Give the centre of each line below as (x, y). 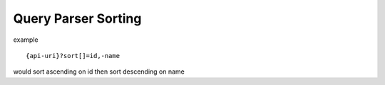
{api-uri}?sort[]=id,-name (73, 56)
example (26, 40)
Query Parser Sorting (77, 18)
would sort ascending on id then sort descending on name (99, 72)
